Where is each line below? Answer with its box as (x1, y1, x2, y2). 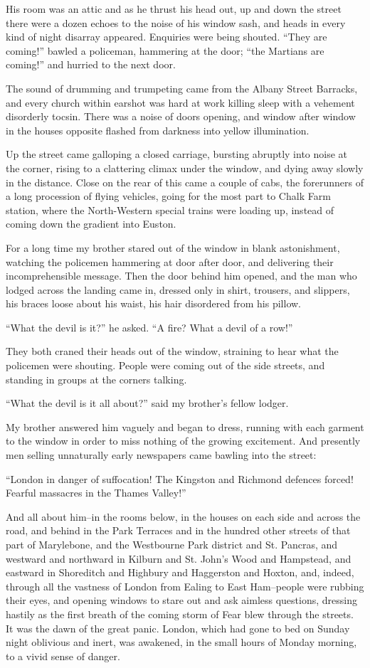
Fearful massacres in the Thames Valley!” (6, 485, 186, 500)
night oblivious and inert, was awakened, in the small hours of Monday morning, (6, 635, 357, 650)
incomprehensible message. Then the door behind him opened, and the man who (6, 268, 357, 283)
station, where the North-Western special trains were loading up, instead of (6, 202, 334, 217)
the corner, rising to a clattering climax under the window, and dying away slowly (6, 160, 364, 175)
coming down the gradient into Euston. (6, 216, 176, 231)
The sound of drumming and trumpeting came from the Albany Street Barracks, (6, 80, 358, 95)
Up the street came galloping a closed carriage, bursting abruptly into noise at (6, 147, 348, 161)
